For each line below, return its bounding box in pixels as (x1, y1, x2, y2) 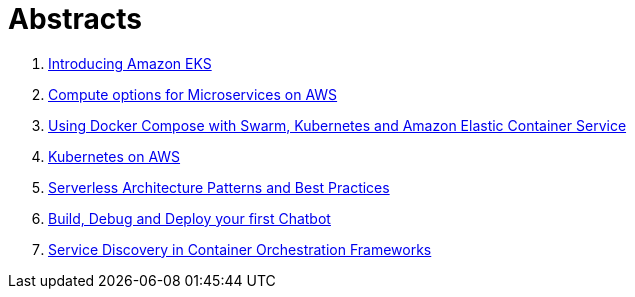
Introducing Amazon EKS (48, 54, 212, 72)
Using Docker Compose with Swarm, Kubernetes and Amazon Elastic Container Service (48, 116, 627, 134)
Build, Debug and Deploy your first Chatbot (48, 209, 331, 227)
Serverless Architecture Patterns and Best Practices (48, 178, 390, 196)
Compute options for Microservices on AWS (48, 85, 338, 103)
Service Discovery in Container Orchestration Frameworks (48, 240, 432, 258)
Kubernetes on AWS (48, 147, 181, 165)
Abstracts (8, 2, 142, 36)
